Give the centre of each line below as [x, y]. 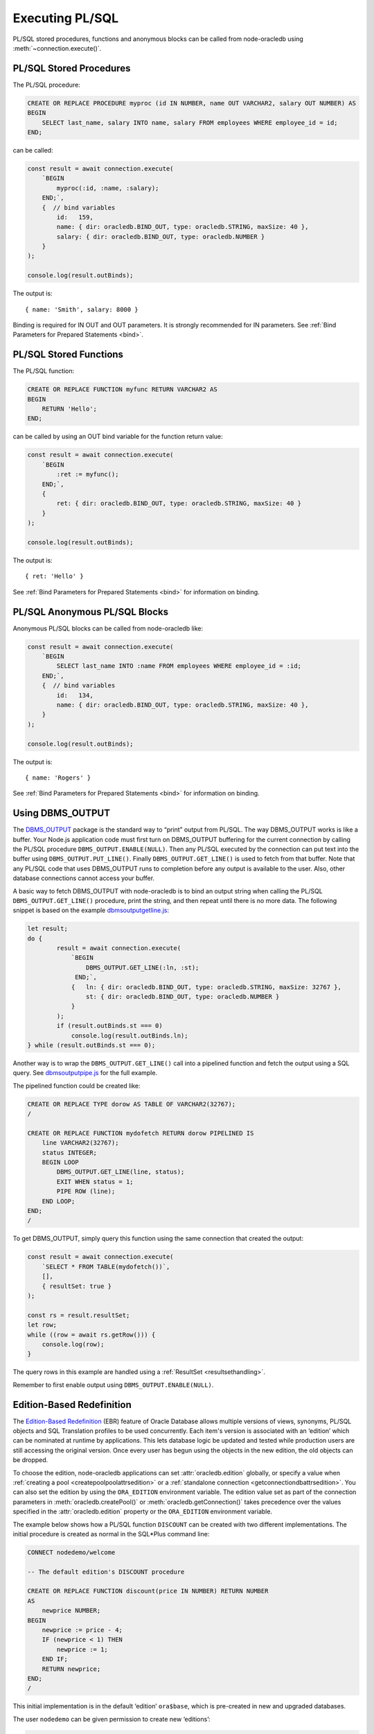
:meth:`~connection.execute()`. [57, 48]
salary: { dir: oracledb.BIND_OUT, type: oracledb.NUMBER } [161, 237]
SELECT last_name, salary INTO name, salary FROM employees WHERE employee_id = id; [190, 122]
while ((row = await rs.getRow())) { [91, 1334]
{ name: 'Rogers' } [58, 778]
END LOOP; [59, 1201]
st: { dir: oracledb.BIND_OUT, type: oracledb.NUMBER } [182, 997]
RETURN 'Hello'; [69, 409]
